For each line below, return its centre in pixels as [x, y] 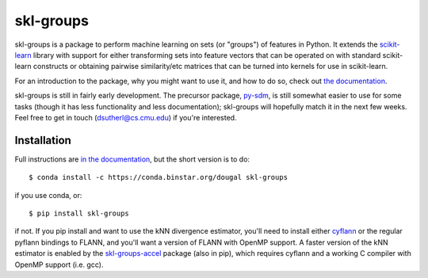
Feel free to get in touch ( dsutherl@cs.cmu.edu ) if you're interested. [126, 117]
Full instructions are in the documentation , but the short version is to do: [132, 159]
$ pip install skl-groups [79, 213]
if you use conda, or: [48, 195]
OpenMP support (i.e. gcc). [59, 265]
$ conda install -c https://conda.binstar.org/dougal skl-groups [159, 177]
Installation [43, 140]
